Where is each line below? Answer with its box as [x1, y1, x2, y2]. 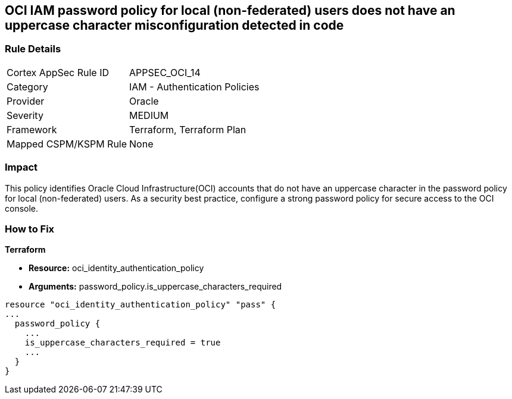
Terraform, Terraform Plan [129, 123, 246, 136]
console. [5, 203, 39, 213]
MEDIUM [129, 109, 169, 121]
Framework [7, 123, 57, 136]
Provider [7, 95, 45, 107]
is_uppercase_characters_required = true [24, 338, 221, 348]
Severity [7, 109, 43, 121]
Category [7, 80, 48, 93]
